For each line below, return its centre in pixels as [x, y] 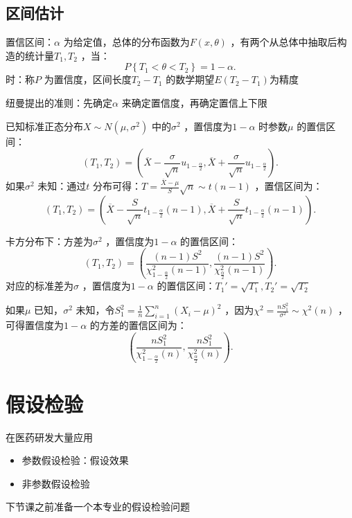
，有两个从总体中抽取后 [284, 42]
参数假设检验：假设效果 [75, 460]
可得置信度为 [35, 324]
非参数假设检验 [56, 483]
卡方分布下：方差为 [49, 241]
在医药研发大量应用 [49, 437]
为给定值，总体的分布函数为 [126, 42]
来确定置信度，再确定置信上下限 [194, 102]
